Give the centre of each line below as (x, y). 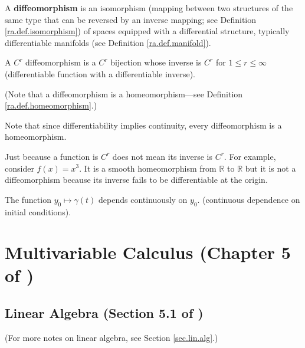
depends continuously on (143, 199)
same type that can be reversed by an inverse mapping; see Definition (131, 19)
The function (28, 199)
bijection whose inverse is (156, 62)
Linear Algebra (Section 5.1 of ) (104, 313)
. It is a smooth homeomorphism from (148, 168)
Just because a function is (52, 156)
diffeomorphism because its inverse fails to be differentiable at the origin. (136, 180)
